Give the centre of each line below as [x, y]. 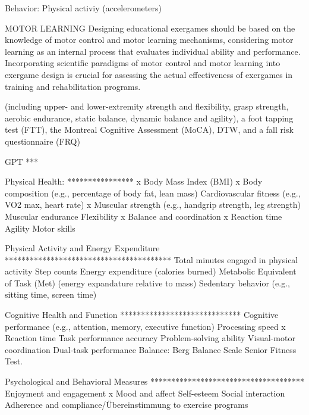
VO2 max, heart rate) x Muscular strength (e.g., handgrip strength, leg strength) [153, 205]
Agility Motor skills [40, 228]
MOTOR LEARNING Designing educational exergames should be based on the [150, 28]
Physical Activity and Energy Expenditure [82, 248]
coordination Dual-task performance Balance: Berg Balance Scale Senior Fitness [151, 349]
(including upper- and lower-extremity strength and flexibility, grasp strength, [147, 106]
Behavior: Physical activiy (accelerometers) [83, 8]
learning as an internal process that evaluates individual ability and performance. [153, 51]
